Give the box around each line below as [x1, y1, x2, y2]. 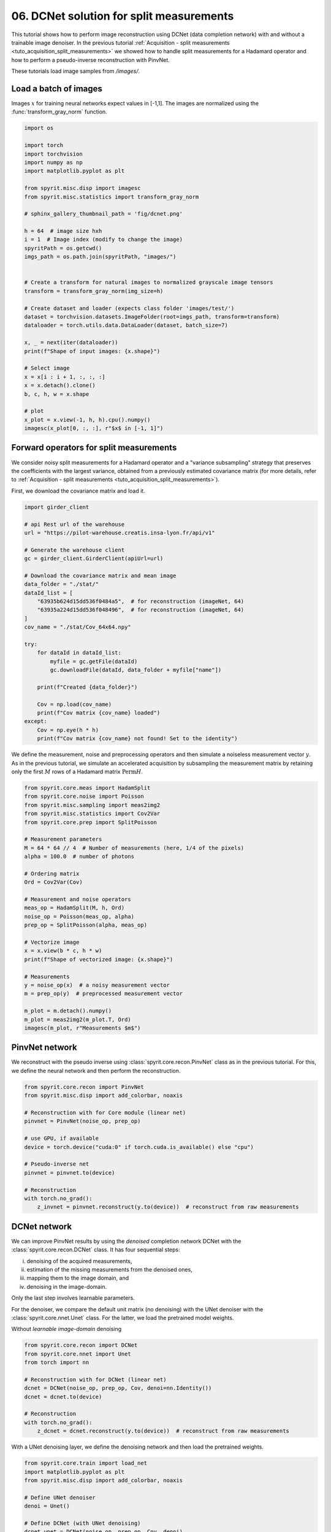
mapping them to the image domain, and [26, 1275, 129, 1282]
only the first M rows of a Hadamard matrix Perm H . [11, 768, 143, 775]
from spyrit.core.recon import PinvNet [24, 1083, 144, 1090]
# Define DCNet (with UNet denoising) [24, 1520, 141, 1526]
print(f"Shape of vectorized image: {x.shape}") [24, 956, 173, 963]
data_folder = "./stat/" [24, 581, 99, 588]
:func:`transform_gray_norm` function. [11, 108, 107, 116]
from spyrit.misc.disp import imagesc [24, 184, 141, 192]
